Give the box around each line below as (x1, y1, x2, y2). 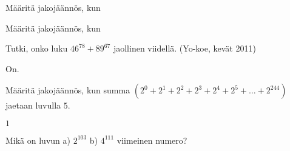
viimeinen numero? (116, 133, 187, 146)
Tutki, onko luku (5, 42, 68, 55)
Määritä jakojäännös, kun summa (5, 84, 130, 96)
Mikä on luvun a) (5, 133, 70, 146)
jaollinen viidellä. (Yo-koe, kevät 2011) (113, 42, 256, 55)
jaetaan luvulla (5, 99, 61, 112)
